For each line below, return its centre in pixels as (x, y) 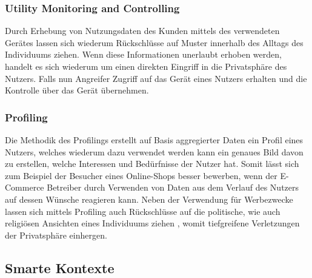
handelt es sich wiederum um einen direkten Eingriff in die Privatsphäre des (146, 66)
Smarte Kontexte (60, 267)
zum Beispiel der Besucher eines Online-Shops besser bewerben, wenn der (141, 175)
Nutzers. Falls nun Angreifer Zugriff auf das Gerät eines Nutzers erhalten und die (156, 78)
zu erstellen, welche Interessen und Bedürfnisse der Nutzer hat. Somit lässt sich (152, 164)
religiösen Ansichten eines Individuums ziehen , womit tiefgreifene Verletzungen (152, 223)
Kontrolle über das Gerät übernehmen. (77, 90)
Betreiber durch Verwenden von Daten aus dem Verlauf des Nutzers (173, 187)
